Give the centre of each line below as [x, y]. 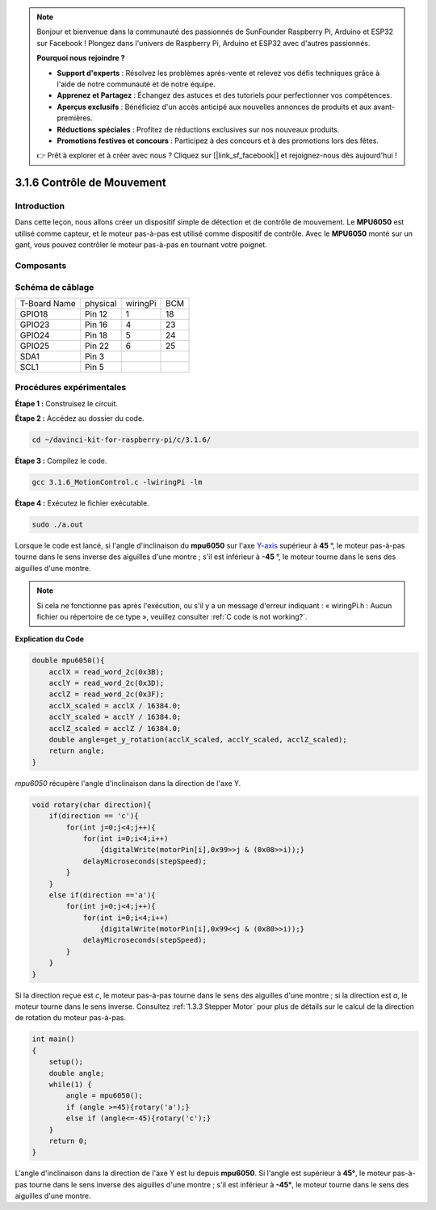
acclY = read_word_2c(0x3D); [107, 683]
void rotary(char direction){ [92, 805]
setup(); [66, 1062]
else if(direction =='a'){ [103, 895]
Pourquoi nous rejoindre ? [81, 58]
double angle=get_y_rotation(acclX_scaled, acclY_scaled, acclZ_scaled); [198, 740]
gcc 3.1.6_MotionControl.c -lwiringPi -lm [117, 482]
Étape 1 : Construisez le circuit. [67, 403]
